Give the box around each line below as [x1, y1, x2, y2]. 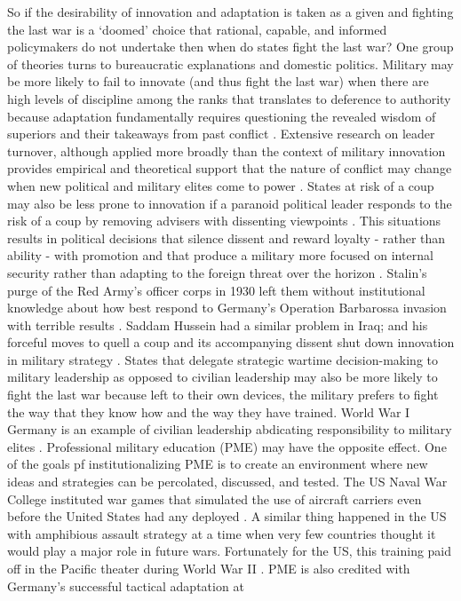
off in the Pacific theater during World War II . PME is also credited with [7, 559, 410, 577]
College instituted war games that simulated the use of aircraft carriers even [7, 489, 422, 508]
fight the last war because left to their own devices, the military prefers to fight [7, 385, 439, 404]
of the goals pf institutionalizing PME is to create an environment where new [7, 455, 428, 473]
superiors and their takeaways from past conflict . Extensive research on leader [7, 124, 435, 143]
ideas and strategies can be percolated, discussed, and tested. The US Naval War [7, 472, 448, 491]
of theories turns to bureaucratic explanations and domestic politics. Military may [7, 54, 454, 73]
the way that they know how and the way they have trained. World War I [7, 402, 410, 421]
